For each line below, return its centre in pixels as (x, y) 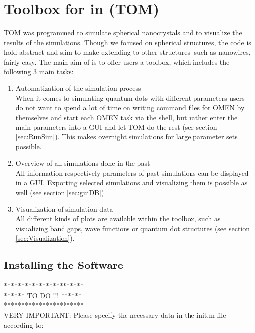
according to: (24, 324)
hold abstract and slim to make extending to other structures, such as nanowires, (127, 52)
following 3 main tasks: (39, 71)
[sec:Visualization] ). (45, 238)
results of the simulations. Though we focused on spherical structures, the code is (127, 42)
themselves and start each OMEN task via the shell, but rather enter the (127, 117)
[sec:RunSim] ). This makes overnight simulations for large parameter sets (127, 137)
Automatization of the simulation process (78, 88)
